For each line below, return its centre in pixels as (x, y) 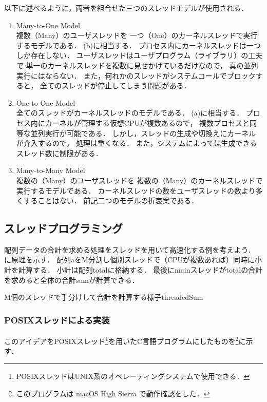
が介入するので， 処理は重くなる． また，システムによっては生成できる (137, 143)
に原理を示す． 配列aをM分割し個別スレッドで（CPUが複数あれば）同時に (130, 260)
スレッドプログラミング (63, 228)
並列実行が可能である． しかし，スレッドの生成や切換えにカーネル (143, 133)
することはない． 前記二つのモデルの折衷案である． (111, 200)
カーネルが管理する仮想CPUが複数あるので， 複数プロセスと (147, 122)
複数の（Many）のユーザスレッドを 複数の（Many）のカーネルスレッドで (139, 180)
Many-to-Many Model (51, 170)
